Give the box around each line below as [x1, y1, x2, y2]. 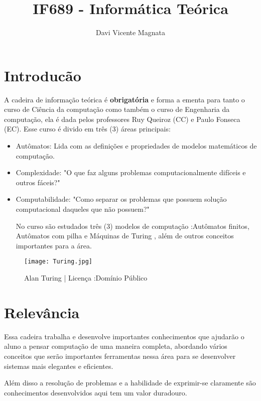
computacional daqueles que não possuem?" [16, 204, 150, 214]
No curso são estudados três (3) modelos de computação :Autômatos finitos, [16, 220, 249, 231]
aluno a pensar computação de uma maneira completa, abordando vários [4, 341, 227, 351]
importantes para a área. [16, 240, 92, 250]
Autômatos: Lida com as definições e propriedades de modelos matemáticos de [16, 141, 257, 151]
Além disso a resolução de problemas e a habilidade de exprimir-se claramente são [4, 377, 256, 388]
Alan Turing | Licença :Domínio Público [24, 273, 148, 283]
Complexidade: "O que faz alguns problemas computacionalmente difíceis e [16, 167, 246, 178]
